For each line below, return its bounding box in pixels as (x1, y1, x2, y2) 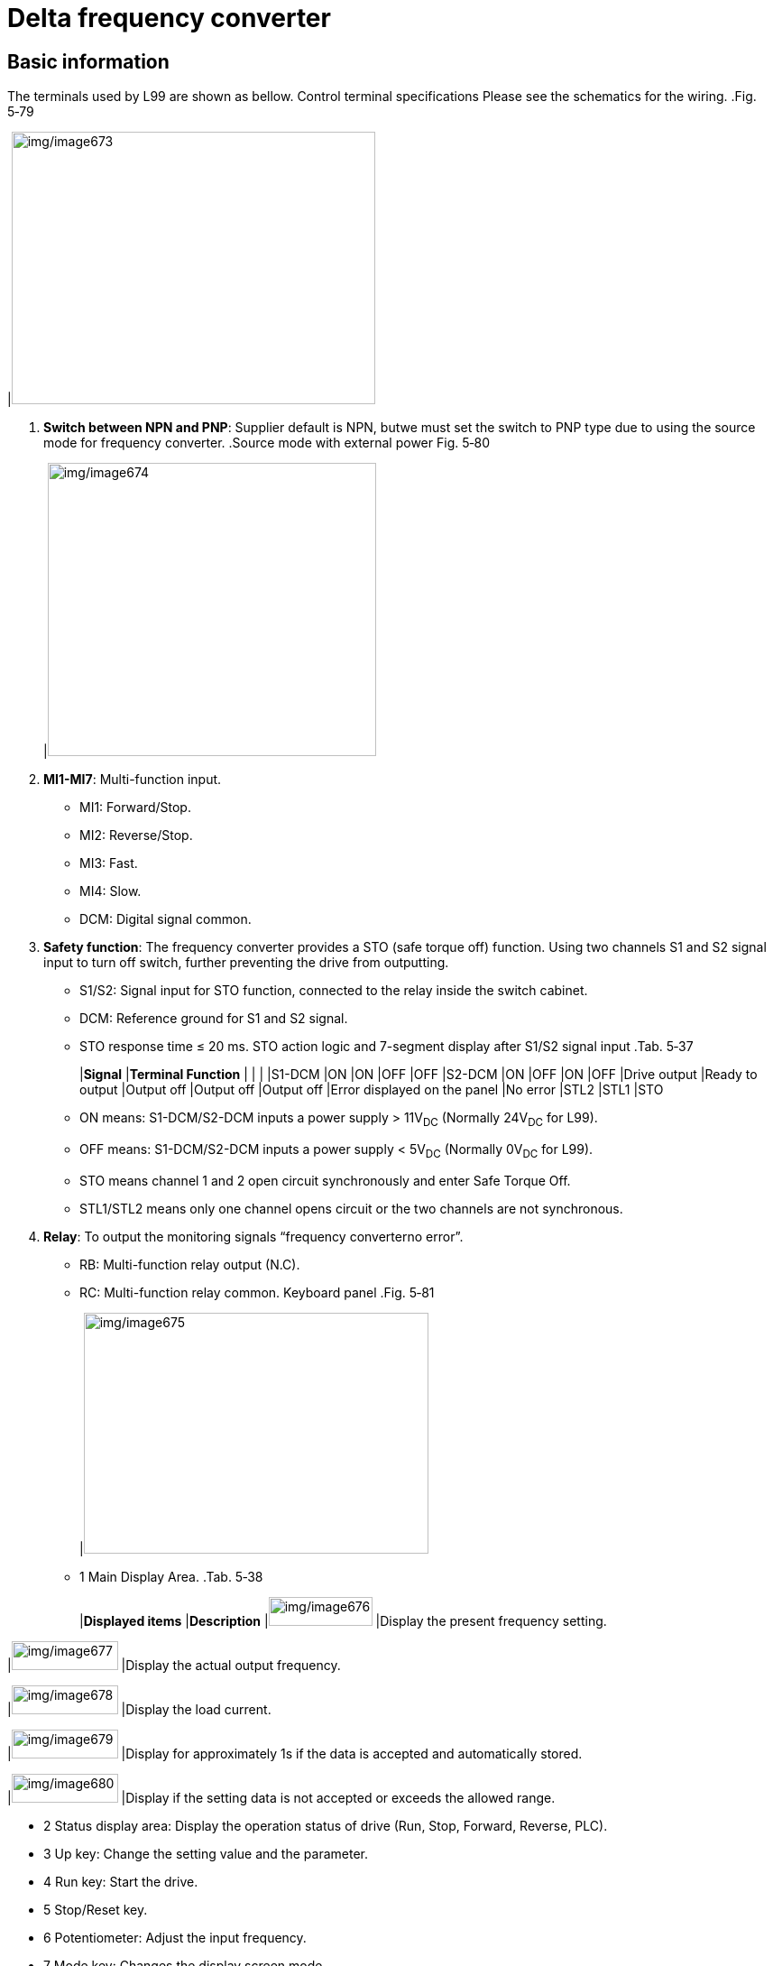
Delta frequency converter (7, 3, 331, 33)
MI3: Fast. (79, 855, 138, 872)
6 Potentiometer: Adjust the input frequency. (43, 1929, 307, 1945)
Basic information (7, 50, 170, 73)
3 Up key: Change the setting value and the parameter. (43, 1845, 368, 1861)
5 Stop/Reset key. (43, 1901, 148, 1917)
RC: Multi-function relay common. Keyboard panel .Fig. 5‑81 (79, 1284, 435, 1300)
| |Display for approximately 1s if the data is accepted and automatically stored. (7, 1745, 583, 1761)
